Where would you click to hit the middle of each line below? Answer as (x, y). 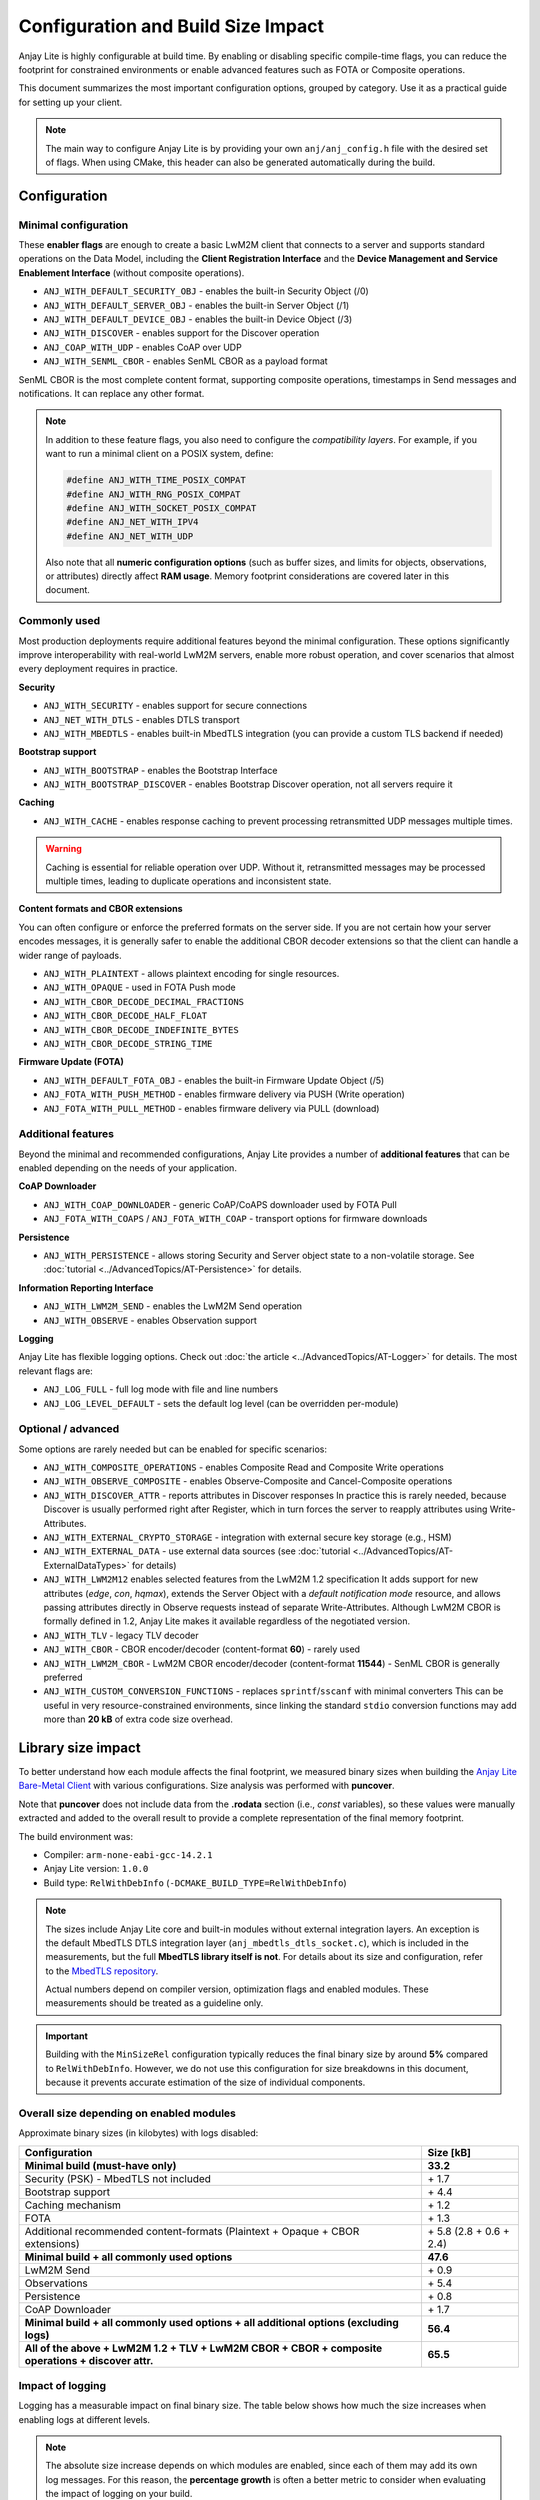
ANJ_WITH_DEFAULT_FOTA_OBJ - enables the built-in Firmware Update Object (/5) (214, 1080)
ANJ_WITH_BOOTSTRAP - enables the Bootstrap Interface (160, 770)
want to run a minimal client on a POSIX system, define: (159, 454)
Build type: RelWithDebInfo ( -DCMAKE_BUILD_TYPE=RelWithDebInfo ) (195, 1882)
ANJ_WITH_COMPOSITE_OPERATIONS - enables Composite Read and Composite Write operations (243, 1467)
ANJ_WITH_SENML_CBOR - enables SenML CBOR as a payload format (186, 361)
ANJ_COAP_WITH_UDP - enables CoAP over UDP (142, 347)
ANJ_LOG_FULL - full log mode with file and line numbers (161, 1389)
